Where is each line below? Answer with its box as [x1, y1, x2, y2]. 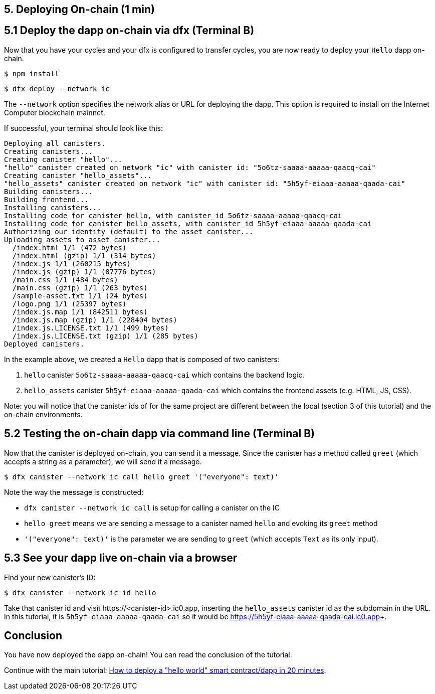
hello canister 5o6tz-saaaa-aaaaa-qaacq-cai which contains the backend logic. [24, 370, 305, 379]
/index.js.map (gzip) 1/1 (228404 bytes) [12, 315, 177, 324]
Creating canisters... [4, 147, 93, 155]
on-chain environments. [4, 410, 83, 419]
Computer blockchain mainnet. [4, 108, 105, 117]
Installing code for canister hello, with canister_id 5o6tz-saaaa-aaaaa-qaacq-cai [4, 211, 342, 220]
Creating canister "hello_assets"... [4, 171, 152, 180]
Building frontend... [4, 195, 89, 204]
